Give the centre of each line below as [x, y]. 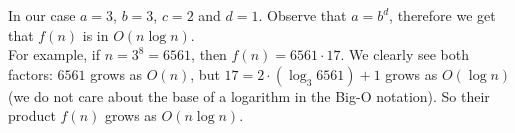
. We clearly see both [404, 54]
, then [209, 54]
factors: [30, 73]
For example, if [54, 54]
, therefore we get [442, 15]
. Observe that [302, 15]
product [32, 115]
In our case [42, 15]
